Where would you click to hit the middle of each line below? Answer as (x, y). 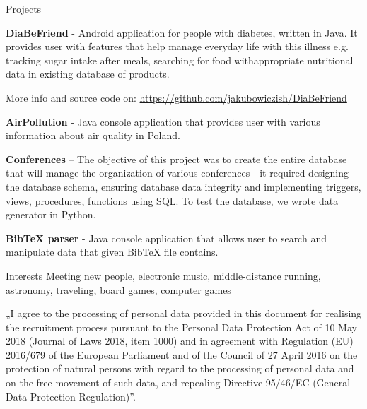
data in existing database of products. (88, 74)
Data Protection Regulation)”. (71, 396)
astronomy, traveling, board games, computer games (118, 289)
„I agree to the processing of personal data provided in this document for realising (184, 313)
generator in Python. (51, 214)
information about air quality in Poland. (93, 135)
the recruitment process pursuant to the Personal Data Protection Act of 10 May (181, 327)
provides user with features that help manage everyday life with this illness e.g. (177, 46)
